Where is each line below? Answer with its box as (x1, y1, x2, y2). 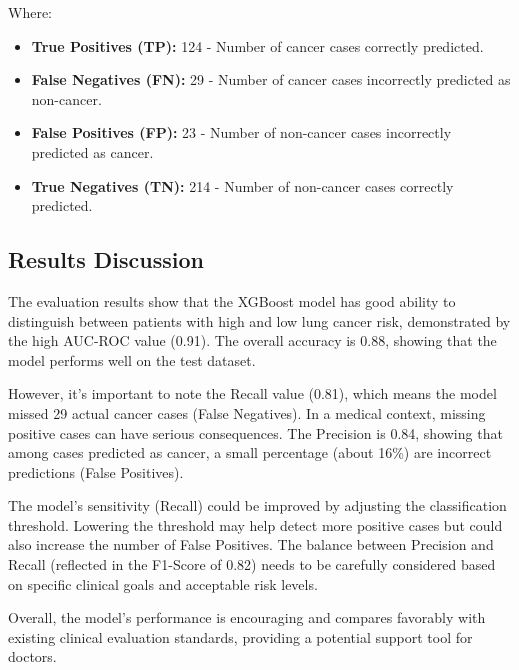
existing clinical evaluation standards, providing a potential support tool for (8, 626, 473, 647)
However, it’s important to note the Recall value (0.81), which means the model (8, 383, 497, 404)
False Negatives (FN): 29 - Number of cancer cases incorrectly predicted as (31, 69, 511, 90)
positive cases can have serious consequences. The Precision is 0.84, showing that (8, 422, 503, 443)
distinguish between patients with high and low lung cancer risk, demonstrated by (8, 310, 511, 331)
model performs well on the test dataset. (8, 349, 256, 370)
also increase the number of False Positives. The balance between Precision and (8, 534, 494, 555)
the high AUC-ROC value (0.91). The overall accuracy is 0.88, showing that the (8, 330, 497, 351)
